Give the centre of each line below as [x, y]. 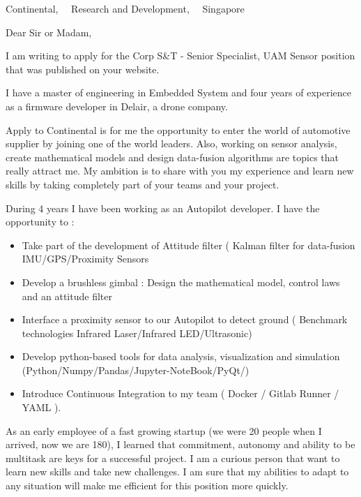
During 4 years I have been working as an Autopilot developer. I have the [163, 208]
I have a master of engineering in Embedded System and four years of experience [179, 92]
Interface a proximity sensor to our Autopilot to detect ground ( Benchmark [185, 319]
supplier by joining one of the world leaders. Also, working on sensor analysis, [171, 143]
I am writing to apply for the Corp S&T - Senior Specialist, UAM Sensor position [180, 55]
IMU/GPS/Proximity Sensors [85, 259]
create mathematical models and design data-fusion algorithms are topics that [172, 157]
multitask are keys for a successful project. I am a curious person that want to [173, 458]
